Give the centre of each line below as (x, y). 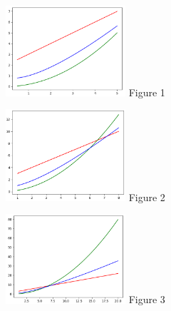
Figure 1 (147, 92)
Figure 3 (147, 299)
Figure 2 (147, 197)
